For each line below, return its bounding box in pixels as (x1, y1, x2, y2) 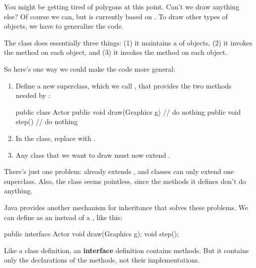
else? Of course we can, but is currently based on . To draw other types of (4, 11, 228, 21)
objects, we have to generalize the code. (4, 21, 124, 31)
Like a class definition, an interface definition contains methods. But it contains (4, 245, 249, 255)
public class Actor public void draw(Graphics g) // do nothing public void (15, 106, 241, 117)
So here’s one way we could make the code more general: (4, 63, 175, 74)
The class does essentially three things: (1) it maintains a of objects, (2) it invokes (4, 37, 253, 47)
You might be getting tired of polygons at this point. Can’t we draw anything (4, 1, 239, 11)
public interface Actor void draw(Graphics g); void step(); (4, 228, 179, 239)
